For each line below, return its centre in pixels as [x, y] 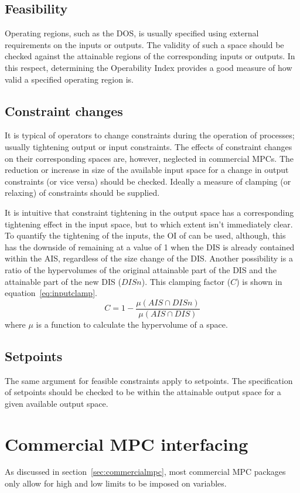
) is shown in [259, 281]
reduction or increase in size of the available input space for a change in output [147, 170]
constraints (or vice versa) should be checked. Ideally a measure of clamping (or [148, 181]
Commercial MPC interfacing [127, 443]
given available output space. [57, 403]
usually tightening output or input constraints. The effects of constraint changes [149, 146]
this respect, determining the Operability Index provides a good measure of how [149, 67]
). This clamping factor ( [186, 281]
